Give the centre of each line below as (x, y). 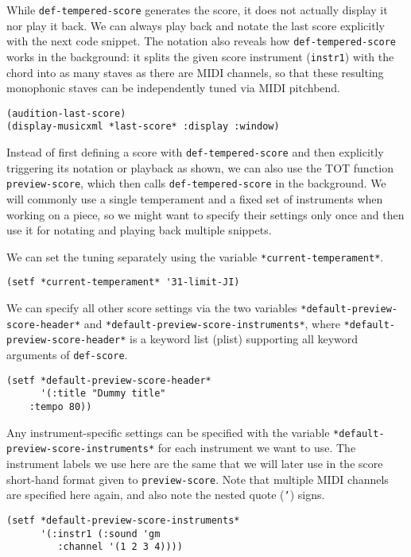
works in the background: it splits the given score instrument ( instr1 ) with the (200, 56)
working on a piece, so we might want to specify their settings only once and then (205, 214)
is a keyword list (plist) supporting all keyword (244, 339)
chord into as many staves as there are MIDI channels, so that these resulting (195, 72)
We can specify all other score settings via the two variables (152, 308)
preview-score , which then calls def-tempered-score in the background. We (196, 183)
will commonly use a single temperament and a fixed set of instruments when (195, 198)
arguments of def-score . (67, 355)
